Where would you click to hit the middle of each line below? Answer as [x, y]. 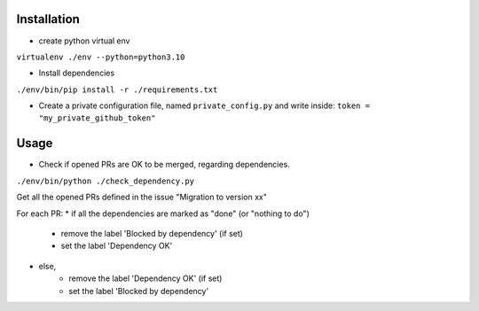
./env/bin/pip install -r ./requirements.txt [117, 89]
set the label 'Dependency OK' [117, 246]
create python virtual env [84, 41]
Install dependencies [77, 73]
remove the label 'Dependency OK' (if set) [145, 278]
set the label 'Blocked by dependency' [139, 291]
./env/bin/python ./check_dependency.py [106, 181]
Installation [48, 19]
